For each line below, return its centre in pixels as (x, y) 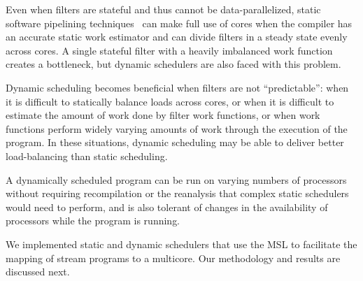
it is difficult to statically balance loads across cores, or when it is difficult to (170, 101)
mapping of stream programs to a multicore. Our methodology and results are (173, 258)
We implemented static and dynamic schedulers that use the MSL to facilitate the (181, 244)
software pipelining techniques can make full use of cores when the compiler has (179, 23)
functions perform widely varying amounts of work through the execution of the (177, 128)
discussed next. (38, 272)
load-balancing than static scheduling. (87, 156)
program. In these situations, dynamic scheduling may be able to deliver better (175, 142)
